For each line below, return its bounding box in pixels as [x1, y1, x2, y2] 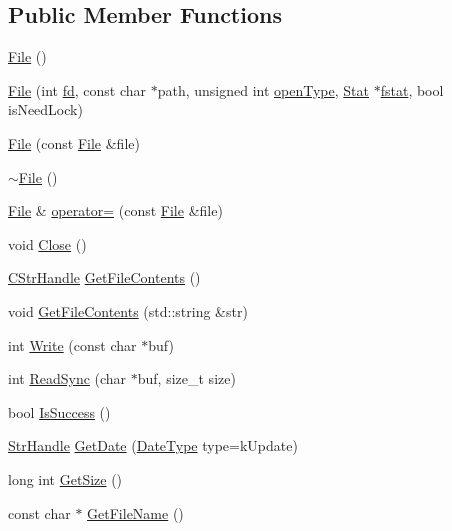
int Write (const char [8, 334, 137, 355]
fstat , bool [380, 79, 444, 100]
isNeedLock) [8, 99, 83, 120]
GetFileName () [87, 502, 184, 523]
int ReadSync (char [8, 368, 127, 389]
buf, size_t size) [137, 368, 236, 389]
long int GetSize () [8, 468, 123, 489]
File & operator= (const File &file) [8, 200, 223, 221]
